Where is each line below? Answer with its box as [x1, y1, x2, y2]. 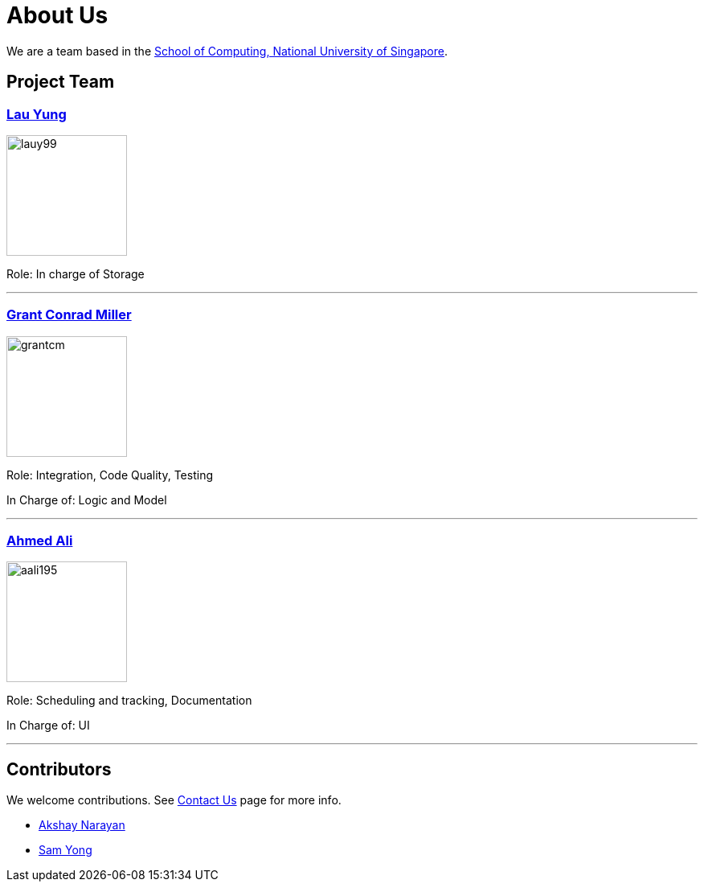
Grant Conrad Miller [6, 306, 132, 323]
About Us [6, 2, 108, 29]
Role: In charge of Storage [6, 266, 145, 281]
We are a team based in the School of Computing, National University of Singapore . [6, 43, 448, 58]
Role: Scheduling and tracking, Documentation [6, 693, 252, 708]
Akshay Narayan [39, 818, 125, 832]
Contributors [6, 758, 112, 779]
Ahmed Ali [6, 532, 73, 549]
